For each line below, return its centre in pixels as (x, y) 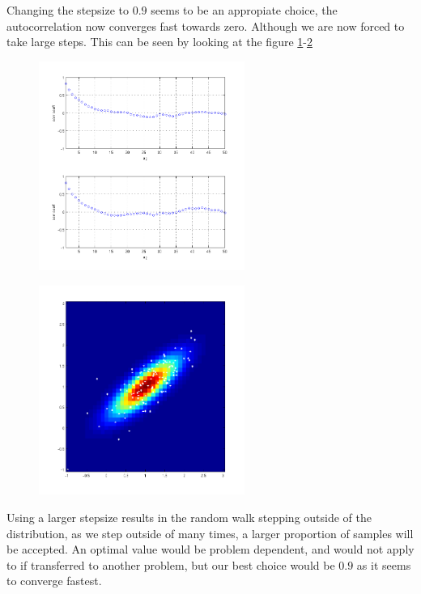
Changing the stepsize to (68, 10)
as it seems (384, 564)
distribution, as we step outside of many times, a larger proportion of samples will (210, 533)
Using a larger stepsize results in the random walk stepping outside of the (189, 517)
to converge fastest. (54, 581)
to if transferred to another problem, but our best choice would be (171, 564)
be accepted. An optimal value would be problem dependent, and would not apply (210, 549)
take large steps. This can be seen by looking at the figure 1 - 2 (159, 42)
